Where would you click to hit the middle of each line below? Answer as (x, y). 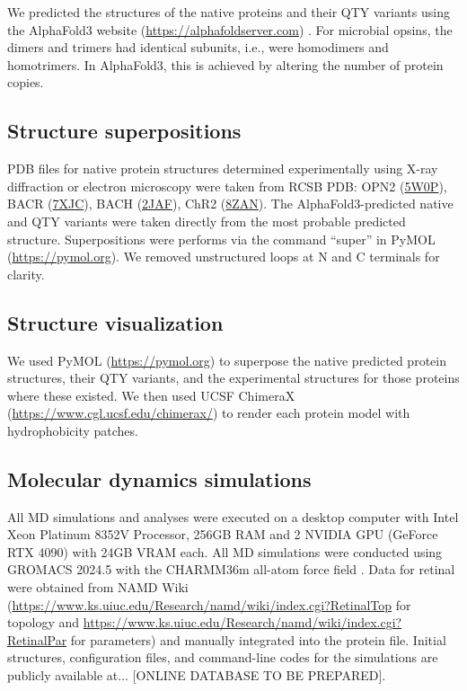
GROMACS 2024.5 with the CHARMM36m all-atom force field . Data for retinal (231, 569)
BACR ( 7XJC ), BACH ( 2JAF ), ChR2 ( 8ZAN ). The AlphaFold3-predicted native (230, 204)
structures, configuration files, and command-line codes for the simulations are (223, 657)
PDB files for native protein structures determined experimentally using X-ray (223, 168)
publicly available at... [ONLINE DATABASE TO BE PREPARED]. (197, 675)
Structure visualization (115, 322)
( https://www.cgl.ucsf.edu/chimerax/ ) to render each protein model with (209, 413)
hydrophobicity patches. (73, 430)
